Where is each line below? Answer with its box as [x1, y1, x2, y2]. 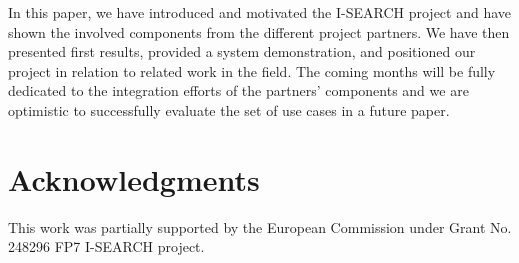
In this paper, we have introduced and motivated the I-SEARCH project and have [8, 2, 512, 22]
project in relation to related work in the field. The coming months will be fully [8, 60, 496, 81]
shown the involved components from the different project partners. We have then [8, 21, 510, 42]
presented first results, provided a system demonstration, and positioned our [8, 41, 476, 62]
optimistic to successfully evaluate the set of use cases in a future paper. [8, 99, 450, 120]
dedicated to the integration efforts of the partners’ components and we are [8, 80, 469, 101]
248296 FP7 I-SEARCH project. [8, 236, 205, 257]
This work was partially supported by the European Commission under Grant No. [8, 216, 512, 237]
